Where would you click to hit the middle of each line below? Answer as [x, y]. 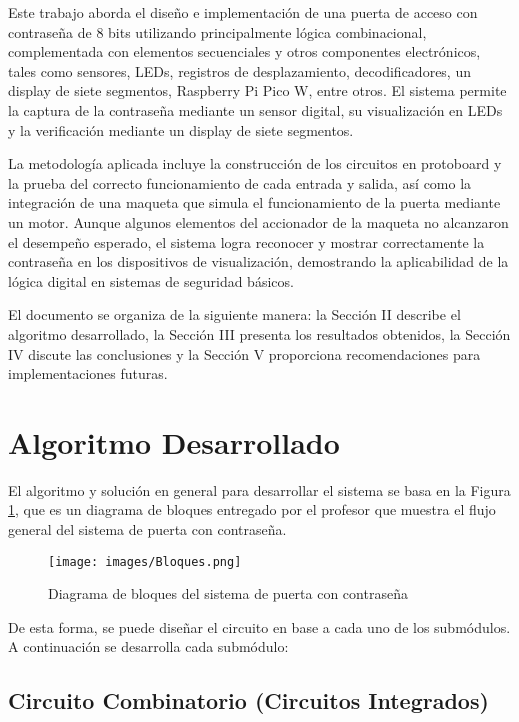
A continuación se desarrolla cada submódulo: [148, 646]
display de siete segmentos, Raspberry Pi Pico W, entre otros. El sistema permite [257, 90]
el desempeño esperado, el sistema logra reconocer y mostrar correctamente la [246, 241]
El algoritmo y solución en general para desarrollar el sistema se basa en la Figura [259, 489]
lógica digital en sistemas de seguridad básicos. [151, 280]
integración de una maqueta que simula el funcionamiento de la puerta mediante [254, 202]
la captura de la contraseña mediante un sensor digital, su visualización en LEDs [255, 109]
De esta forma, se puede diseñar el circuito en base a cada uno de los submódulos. [259, 626]
